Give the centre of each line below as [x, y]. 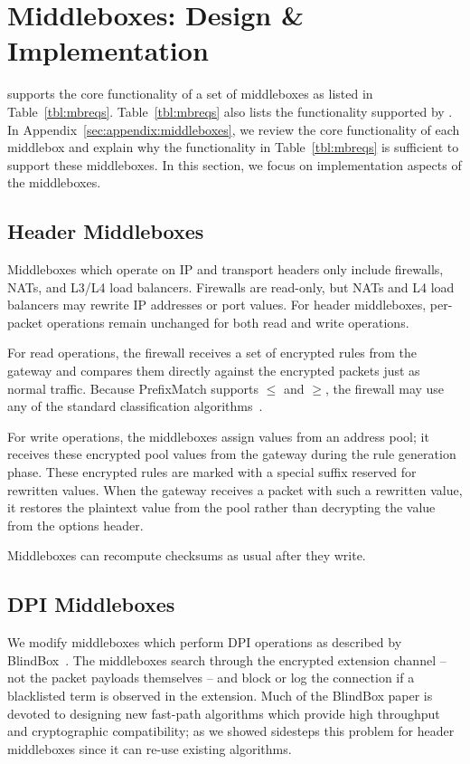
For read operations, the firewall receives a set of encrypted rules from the [212, 353]
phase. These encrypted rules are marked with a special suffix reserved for [212, 472]
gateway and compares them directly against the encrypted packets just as [214, 371]
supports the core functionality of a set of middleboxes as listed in [190, 94]
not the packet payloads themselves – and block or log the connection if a [211, 678]
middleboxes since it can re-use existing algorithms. [150, 748]
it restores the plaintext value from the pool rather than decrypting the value [221, 507]
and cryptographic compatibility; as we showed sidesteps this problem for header [231, 731]
